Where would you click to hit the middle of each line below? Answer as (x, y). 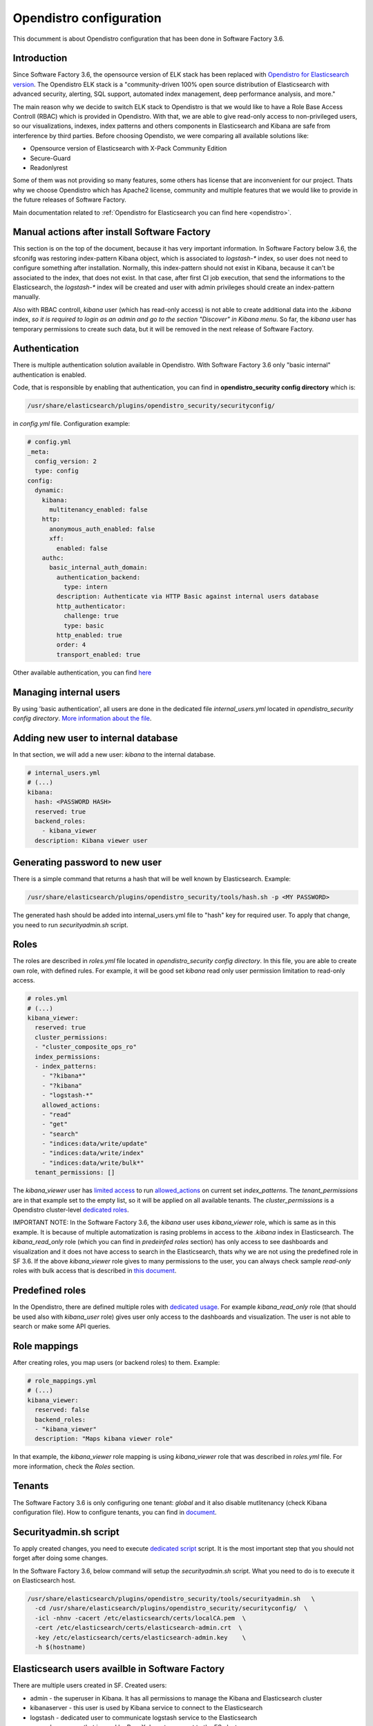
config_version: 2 (66, 461)
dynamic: (49, 491)
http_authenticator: (91, 606)
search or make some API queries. (61, 1326)
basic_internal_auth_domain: (98, 568)
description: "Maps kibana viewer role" (104, 1439)
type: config (57, 471)
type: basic (84, 626)
